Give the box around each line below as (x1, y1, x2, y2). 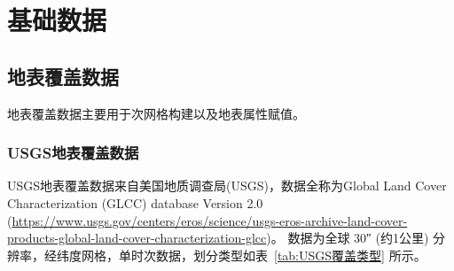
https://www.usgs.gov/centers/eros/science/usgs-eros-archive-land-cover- (12, 211, 408, 229)
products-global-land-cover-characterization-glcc (7, 228, 267, 247)
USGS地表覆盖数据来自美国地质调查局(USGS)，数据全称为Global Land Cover (7, 176, 447, 195)
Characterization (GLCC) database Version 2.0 (7, 193, 263, 212)
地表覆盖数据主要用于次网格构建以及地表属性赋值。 (7, 104, 305, 122)
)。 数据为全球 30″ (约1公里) (266, 228, 429, 247)
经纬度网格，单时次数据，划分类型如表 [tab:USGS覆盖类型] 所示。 (43, 245, 427, 264)
